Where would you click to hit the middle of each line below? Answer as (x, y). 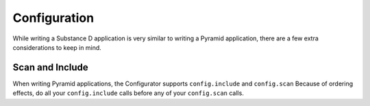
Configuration (53, 18)
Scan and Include (50, 67)
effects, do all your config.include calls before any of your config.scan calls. (128, 93)
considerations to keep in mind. (57, 47)
